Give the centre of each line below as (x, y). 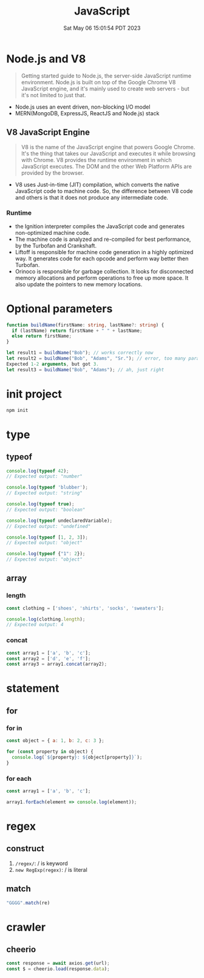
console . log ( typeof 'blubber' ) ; (47, 487)
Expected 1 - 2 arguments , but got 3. (53, 364)
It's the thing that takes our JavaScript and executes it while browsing (108, 153)
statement (33, 688)
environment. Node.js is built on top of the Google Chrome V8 (98, 82)
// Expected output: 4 (35, 625)
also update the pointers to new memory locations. (79, 284)
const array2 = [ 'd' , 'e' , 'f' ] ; (49, 659)
